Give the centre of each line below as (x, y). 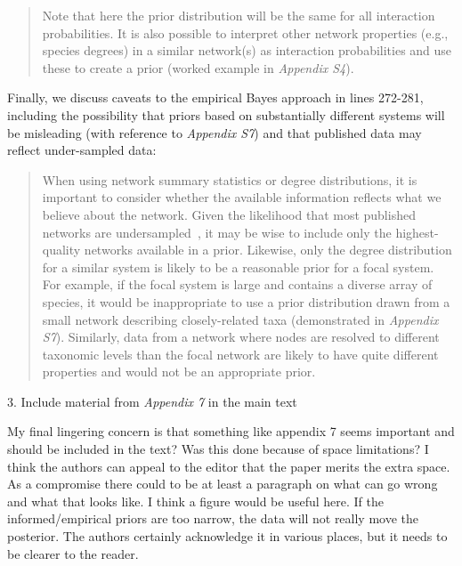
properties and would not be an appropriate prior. (179, 372)
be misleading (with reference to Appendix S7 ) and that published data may (215, 132)
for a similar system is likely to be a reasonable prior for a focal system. (238, 267)
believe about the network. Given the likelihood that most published (229, 214)
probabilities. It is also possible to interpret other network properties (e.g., (245, 32)
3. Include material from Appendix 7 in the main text (152, 401)
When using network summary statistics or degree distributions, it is (230, 179)
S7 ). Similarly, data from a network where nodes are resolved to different (241, 337)
